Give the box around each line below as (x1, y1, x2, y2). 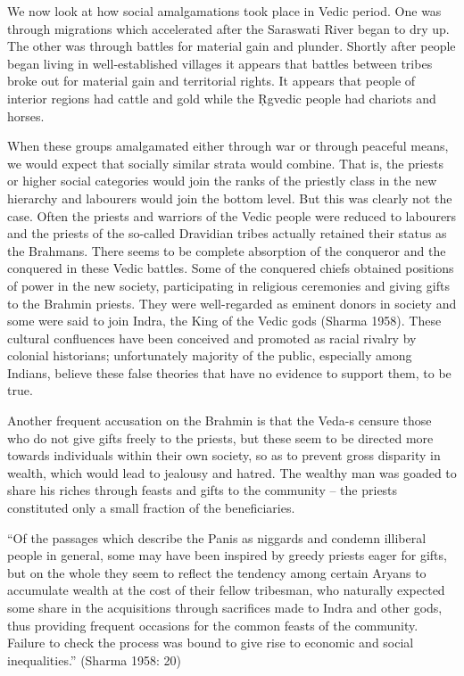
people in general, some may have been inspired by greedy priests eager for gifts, (7, 546, 447, 565)
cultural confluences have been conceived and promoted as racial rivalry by (7, 328, 417, 347)
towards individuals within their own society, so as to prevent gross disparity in (7, 446, 441, 465)
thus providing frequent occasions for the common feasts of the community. (7, 615, 418, 634)
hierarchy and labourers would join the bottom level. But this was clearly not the (7, 188, 452, 207)
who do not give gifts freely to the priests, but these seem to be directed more (7, 428, 434, 447)
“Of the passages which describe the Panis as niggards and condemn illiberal (7, 528, 427, 547)
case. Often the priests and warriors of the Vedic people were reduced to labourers (7, 206, 457, 225)
